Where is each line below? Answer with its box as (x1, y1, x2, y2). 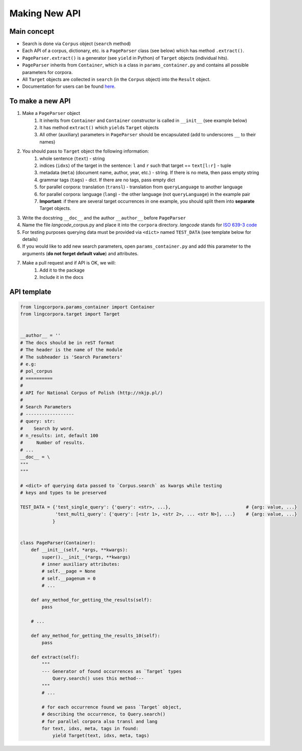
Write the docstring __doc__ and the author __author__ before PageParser (22, 214, 186, 221)
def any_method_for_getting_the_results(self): (31, 597, 153, 602)
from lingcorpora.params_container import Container (20, 304, 155, 310)
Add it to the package (39, 267, 85, 273)
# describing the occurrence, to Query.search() (41, 711, 166, 717)
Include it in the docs (39, 274, 84, 280)
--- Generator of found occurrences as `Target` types (41, 668, 182, 674)
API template (9, 287, 52, 296)
